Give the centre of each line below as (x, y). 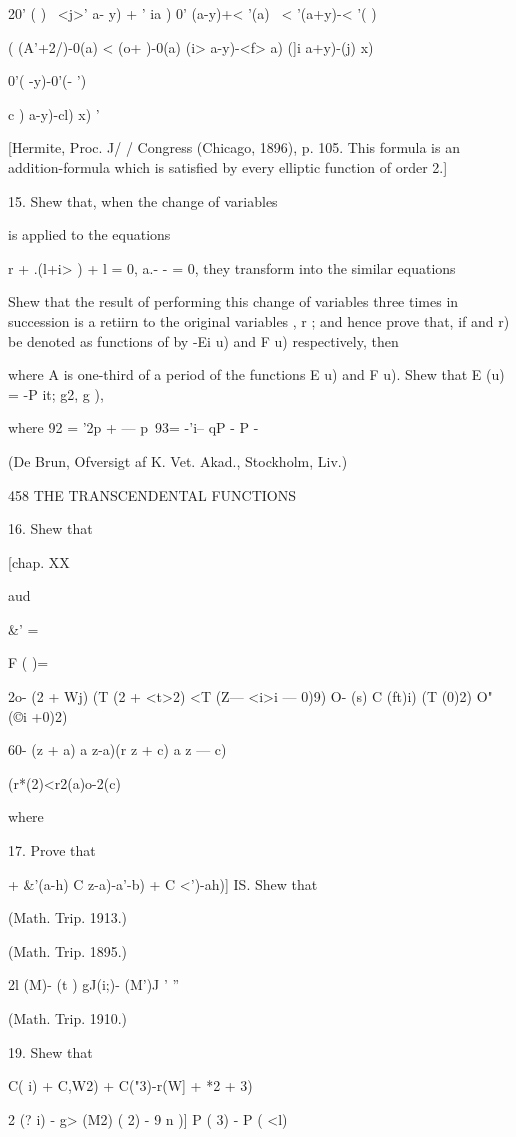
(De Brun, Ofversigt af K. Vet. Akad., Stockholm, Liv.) (178, 460)
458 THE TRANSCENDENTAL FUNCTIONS (152, 494)
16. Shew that (50, 528)
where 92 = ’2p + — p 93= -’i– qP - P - (133, 427)
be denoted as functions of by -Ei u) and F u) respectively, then (203, 340)
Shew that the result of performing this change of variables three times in (233, 301)
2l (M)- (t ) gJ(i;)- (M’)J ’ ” (94, 984)
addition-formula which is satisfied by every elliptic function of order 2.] (228, 166)
